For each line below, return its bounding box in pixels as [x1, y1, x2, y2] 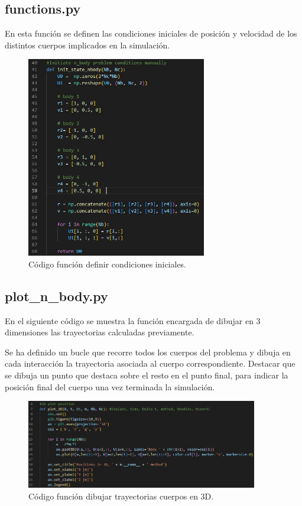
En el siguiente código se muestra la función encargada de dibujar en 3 [5, 314, 261, 327]
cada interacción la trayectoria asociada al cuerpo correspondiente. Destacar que [5, 357, 295, 370]
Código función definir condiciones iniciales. [28, 257, 187, 270]
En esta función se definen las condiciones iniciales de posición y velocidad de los [5, 27, 297, 40]
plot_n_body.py [5, 286, 108, 305]
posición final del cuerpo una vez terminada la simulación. [5, 380, 215, 393]
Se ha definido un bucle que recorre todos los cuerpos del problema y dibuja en [5, 345, 291, 358]
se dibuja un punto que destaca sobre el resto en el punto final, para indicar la [5, 368, 288, 381]
